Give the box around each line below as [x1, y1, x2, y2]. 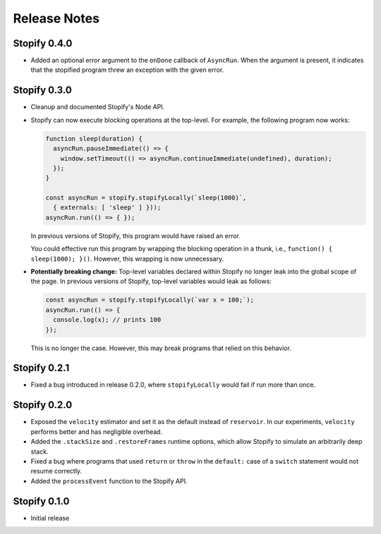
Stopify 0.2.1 [13, 362, 70, 374]
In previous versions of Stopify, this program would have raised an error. [30, 231, 241, 240]
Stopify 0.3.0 [13, 85, 72, 97]
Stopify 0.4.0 [13, 37, 73, 49]
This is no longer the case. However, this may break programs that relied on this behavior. [30, 344, 292, 352]
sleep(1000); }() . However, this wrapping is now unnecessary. [30, 254, 224, 263]
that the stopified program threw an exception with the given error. [30, 66, 224, 74]
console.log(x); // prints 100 [53, 316, 162, 324]
